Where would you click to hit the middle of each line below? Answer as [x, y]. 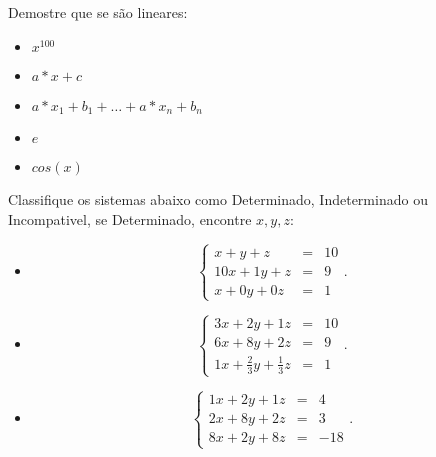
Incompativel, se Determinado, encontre [130, 218]
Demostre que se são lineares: [98, 12]
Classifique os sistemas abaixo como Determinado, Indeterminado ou [218, 199]
